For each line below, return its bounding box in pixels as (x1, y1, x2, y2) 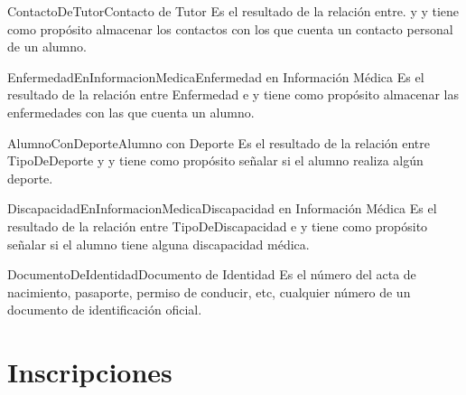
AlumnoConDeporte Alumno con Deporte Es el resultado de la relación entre (7, 133, 431, 152)
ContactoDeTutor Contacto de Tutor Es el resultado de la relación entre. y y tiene (7, 2, 460, 20)
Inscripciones (7, 353, 172, 390)
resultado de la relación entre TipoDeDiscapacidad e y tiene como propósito (7, 216, 428, 235)
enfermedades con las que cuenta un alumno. (7, 102, 255, 121)
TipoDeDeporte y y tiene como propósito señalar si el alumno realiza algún (7, 151, 424, 170)
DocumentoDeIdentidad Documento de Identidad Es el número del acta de (7, 265, 416, 284)
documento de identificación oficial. (7, 300, 202, 319)
